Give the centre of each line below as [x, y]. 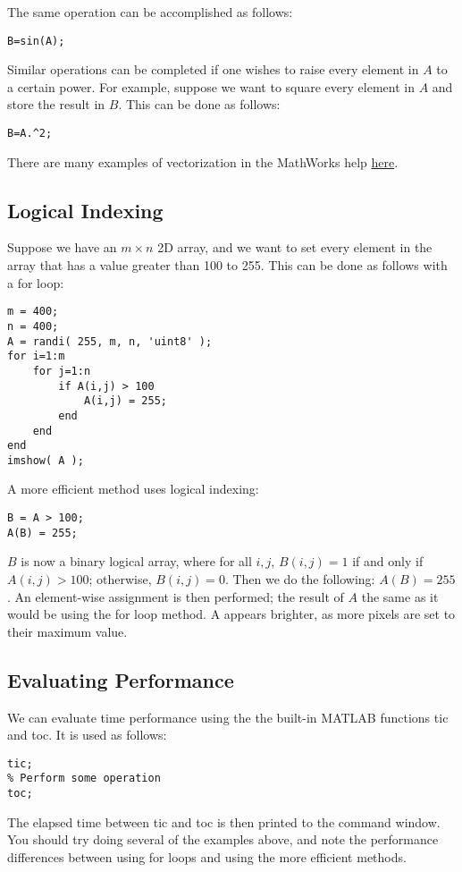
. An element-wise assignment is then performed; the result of [176, 596]
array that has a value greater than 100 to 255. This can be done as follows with [227, 265]
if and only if [388, 561]
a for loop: [36, 282]
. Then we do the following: [300, 578]
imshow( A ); [46, 460]
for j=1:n [62, 371]
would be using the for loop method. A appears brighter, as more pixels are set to [231, 614]
